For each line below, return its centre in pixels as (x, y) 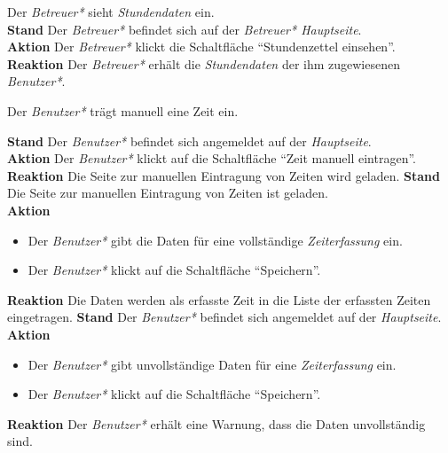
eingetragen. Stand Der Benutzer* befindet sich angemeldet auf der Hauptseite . (224, 317)
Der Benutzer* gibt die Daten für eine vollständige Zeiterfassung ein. (215, 240)
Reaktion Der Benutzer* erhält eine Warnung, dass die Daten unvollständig (216, 423)
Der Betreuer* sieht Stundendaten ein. (111, 12)
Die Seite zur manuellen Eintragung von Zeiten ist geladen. (168, 193)
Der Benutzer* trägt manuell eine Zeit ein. (123, 110)
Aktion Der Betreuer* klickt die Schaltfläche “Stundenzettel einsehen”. (201, 47)
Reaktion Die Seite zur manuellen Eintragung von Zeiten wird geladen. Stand (224, 175)
